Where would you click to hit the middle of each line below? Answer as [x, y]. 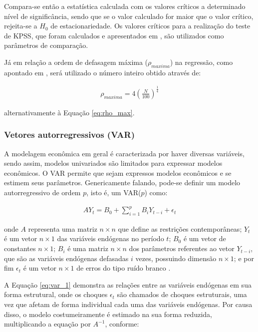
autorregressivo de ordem [42, 192]
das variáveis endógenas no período [111, 238]
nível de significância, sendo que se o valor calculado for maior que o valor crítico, [129, 16]
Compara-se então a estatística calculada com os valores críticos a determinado [125, 6]
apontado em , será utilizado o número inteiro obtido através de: [103, 72]
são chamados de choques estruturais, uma [182, 294]
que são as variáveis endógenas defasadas [66, 258]
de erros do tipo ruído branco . [124, 268]
